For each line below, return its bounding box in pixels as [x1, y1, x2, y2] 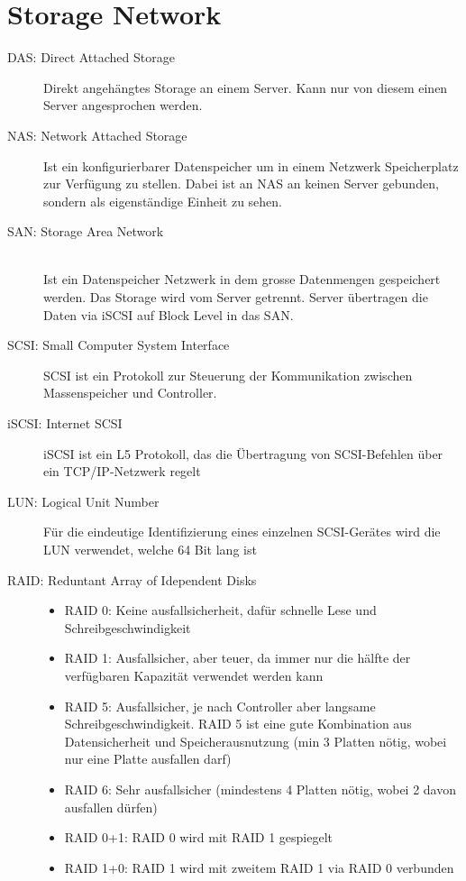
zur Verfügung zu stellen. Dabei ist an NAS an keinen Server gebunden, [43, 174, 439, 193]
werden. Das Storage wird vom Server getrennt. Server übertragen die [43, 288, 428, 307]
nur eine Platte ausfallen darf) [64, 749, 232, 768]
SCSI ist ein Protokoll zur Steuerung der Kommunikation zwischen [43, 365, 413, 384]
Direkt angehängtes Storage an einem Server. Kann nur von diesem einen [43, 78, 448, 96]
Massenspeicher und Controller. [43, 383, 217, 402]
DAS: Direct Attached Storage [7, 48, 175, 67]
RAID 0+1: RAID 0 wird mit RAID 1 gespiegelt [64, 828, 333, 847]
